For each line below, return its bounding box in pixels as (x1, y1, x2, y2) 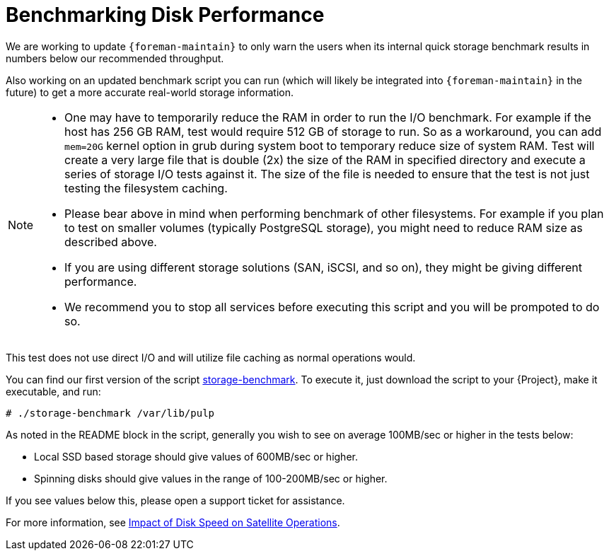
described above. (64, 234, 157, 249)
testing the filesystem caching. (64, 180, 228, 195)
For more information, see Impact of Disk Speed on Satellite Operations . (6, 516, 340, 528)
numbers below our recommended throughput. (6, 52, 224, 64)
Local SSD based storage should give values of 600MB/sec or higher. (34, 450, 358, 463)
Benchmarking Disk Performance (6, 3, 325, 27)
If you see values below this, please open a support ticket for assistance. (6, 494, 345, 506)
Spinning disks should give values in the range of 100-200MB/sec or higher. (34, 472, 388, 485)
